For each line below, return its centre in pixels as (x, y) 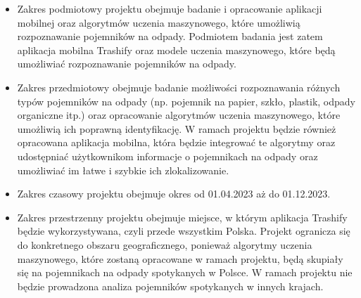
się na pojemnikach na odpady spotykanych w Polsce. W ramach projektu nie (185, 272)
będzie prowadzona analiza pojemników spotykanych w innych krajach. (170, 286)
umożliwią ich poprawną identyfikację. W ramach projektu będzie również (177, 128)
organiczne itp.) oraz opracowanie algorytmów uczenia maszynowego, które (179, 115)
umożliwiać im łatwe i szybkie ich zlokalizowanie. (123, 170)
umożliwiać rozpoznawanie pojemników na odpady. (127, 64)
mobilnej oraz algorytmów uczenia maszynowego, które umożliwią (159, 22)
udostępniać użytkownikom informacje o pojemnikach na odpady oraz (167, 156)
